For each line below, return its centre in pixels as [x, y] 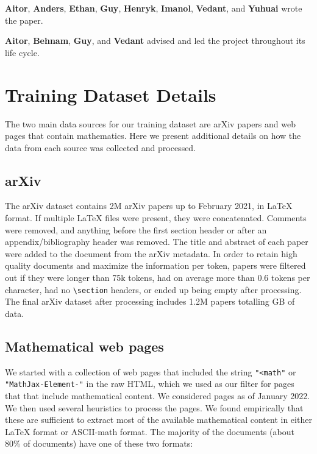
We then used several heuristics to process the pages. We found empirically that [154, 407]
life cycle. [22, 52]
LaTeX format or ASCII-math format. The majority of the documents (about [150, 431]
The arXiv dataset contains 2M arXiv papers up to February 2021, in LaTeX [149, 206]
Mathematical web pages [84, 346]
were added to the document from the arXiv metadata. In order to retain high [151, 253]
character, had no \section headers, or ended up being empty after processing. [153, 289]
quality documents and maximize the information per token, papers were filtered [155, 265]
